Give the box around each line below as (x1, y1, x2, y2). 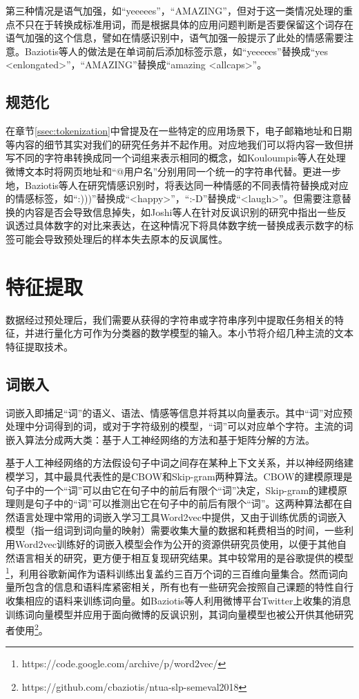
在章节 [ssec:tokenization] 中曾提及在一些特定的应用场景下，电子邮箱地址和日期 (6, 124, 352, 138)
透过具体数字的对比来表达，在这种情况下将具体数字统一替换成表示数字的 (14, 218, 344, 233)
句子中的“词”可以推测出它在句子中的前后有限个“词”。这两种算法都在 (34, 496, 343, 511)
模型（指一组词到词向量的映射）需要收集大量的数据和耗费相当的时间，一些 (6, 523, 344, 538)
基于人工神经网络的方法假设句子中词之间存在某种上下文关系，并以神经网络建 (6, 455, 353, 470)
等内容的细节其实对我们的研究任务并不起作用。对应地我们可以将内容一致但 (6, 137, 344, 151)
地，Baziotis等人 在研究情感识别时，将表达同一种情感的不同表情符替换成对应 (6, 177, 349, 192)
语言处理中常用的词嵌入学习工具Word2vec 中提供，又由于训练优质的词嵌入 (14, 509, 347, 524)
